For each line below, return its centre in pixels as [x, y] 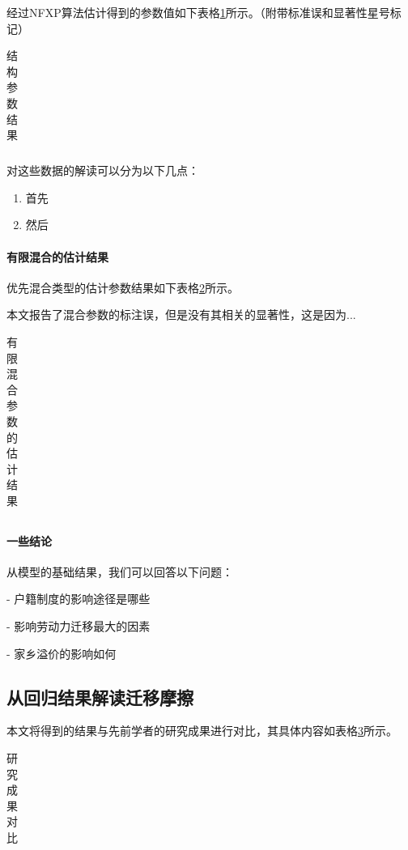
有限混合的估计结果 [57, 256]
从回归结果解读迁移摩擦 [100, 697]
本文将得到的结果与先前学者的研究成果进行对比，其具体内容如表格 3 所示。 [202, 731]
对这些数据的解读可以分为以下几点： [103, 170]
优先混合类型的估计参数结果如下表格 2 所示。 [123, 287]
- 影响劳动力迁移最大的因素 [79, 626]
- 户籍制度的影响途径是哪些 [79, 599]
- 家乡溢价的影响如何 [62, 653]
